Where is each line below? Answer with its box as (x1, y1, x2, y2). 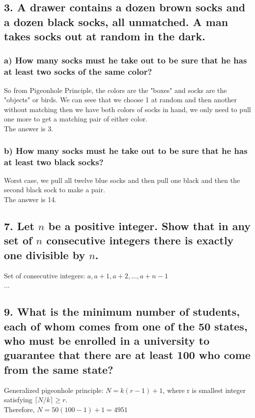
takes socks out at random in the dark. (4, 29, 206, 44)
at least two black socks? (4, 155, 104, 168)
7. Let (4, 218, 34, 233)
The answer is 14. (4, 194, 57, 204)
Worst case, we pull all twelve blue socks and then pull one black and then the (4, 175, 240, 185)
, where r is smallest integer (163, 385, 246, 395)
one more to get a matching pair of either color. (4, 114, 147, 124)
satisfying (4, 394, 32, 405)
